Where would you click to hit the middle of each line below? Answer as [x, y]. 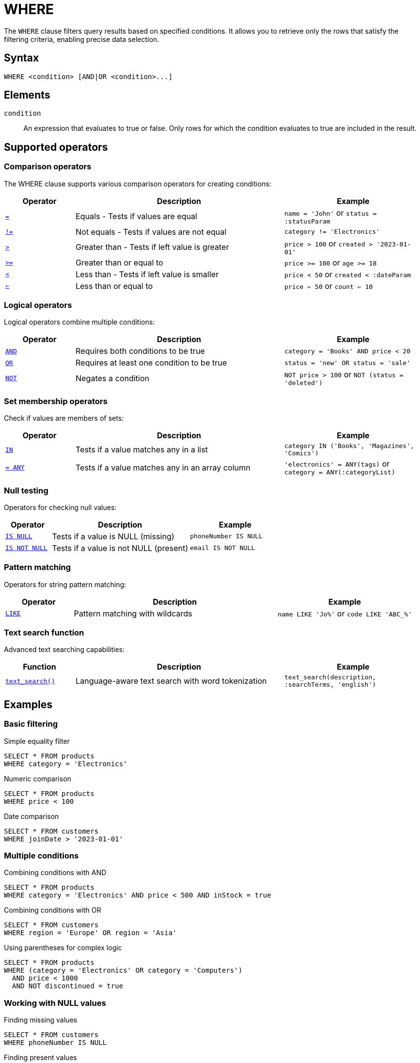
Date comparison [31, 816]
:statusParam [307, 221]
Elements [27, 95]
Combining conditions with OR [53, 910]
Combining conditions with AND [55, 873]
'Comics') [301, 453]
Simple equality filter [37, 741]
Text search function [44, 633]
